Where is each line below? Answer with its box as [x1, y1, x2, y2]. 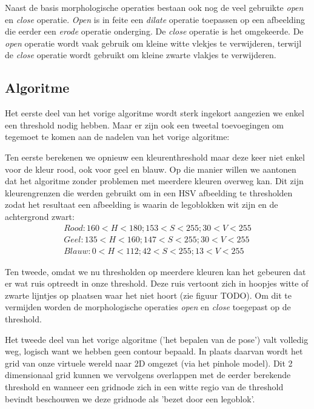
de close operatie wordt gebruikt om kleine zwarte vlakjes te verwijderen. [5, 48, 276, 61]
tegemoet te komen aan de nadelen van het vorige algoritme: [5, 130, 230, 143]
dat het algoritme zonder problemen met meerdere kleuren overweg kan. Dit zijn [5, 175, 304, 187]
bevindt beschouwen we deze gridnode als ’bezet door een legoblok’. [5, 392, 255, 405]
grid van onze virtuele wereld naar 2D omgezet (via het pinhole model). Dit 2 [5, 356, 293, 369]
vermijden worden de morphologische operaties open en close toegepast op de [5, 301, 291, 313]
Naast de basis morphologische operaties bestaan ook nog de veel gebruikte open [5, 1, 304, 13]
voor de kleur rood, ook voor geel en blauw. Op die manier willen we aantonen [5, 162, 296, 175]
